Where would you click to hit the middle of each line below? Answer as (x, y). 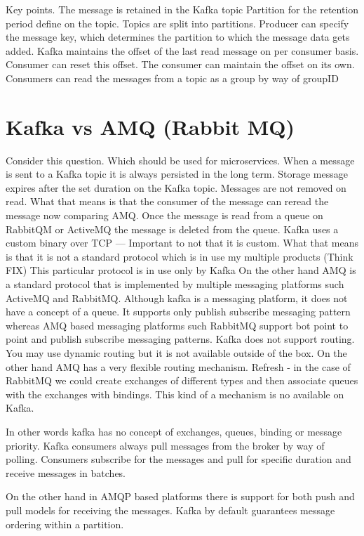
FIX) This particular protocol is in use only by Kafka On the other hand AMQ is (181, 270)
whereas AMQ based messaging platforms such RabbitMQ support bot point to (177, 325)
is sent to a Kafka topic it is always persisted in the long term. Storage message (177, 174)
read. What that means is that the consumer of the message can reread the (167, 201)
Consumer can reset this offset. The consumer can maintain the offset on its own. (180, 64)
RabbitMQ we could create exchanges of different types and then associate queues (182, 380)
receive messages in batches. (66, 472)
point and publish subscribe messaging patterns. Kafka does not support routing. (180, 339)
